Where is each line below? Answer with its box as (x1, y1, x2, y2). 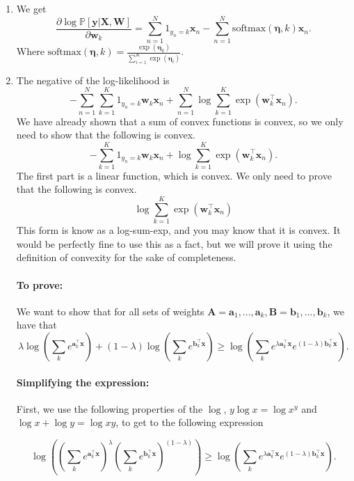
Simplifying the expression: (16, 374, 150, 389)
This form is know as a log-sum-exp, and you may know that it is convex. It (16, 223, 341, 237)
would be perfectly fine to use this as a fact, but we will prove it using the (16, 236, 332, 251)
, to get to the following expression (115, 415, 264, 429)
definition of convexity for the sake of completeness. (16, 250, 236, 265)
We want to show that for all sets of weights (16, 303, 204, 318)
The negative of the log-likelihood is (16, 72, 170, 87)
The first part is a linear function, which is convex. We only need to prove (16, 168, 332, 182)
